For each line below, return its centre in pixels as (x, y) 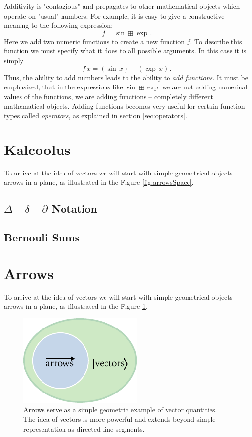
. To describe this (216, 41)
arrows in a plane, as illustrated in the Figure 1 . (76, 306)
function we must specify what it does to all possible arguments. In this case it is (125, 51)
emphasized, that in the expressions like (63, 87)
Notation (74, 208)
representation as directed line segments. (84, 428)
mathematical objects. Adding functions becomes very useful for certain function (125, 106)
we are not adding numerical (205, 87)
